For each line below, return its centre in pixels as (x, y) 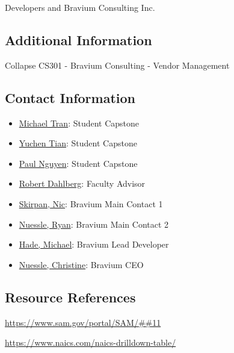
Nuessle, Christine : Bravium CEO (81, 264)
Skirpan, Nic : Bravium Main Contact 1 (91, 203)
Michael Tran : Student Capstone (79, 123)
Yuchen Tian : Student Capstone (78, 143)
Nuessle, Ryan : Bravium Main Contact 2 (94, 224)
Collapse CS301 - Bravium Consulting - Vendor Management (117, 65)
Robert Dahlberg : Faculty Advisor (82, 183)
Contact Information (70, 97)
